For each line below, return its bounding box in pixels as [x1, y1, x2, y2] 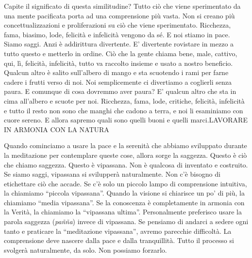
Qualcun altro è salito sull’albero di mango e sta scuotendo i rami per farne [4, 67, 229, 77]
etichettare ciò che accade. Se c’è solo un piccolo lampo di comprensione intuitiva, [4, 178, 247, 188]
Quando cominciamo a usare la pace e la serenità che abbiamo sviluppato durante [4, 140, 247, 151]
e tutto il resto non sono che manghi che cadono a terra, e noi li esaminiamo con [4, 105, 243, 115]
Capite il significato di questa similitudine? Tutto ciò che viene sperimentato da [4, 1, 241, 11]
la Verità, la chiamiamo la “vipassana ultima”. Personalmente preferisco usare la [4, 207, 242, 217]
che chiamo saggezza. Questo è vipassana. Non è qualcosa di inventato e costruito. [4, 159, 248, 169]
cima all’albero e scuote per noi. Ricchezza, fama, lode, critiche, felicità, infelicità [4, 95, 245, 106]
